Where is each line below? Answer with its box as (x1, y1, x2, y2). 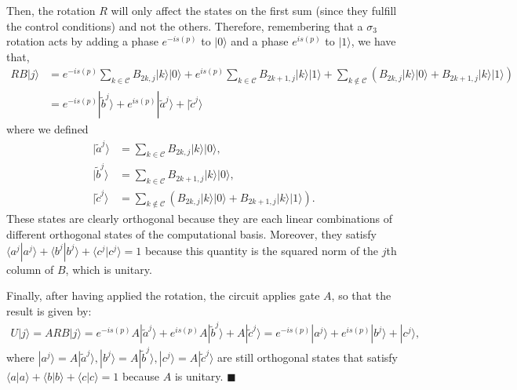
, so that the (331, 287, 391, 304)
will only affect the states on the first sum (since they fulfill (111, 2, 397, 18)
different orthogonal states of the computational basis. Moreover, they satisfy (6, 226, 377, 242)
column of (6, 261, 54, 277)
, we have (351, 33, 396, 49)
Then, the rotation (6, 2, 96, 18)
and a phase (231, 33, 289, 49)
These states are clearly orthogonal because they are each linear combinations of (6, 210, 393, 227)
